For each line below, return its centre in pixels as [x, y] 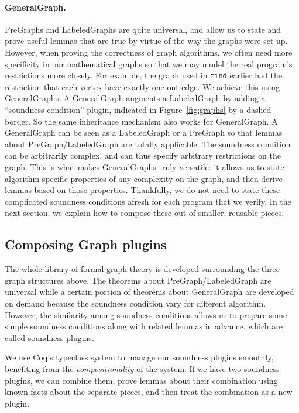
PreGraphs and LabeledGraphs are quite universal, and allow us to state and [143, 29]
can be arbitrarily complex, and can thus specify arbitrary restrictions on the [143, 155]
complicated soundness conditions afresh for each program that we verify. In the [148, 201]
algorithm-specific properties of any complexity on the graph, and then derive [144, 178]
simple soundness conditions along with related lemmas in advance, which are [144, 326]
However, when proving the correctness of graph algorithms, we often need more [149, 52]
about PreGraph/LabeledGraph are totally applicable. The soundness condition [148, 144]
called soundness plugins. [49, 337]
